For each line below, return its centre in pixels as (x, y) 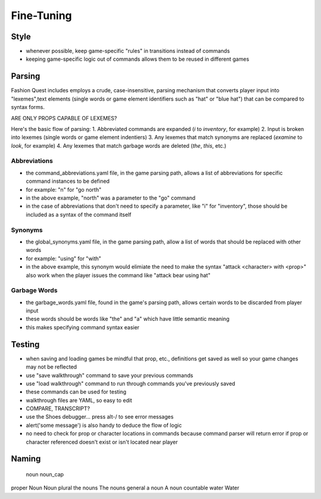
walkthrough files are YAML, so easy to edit (79, 400)
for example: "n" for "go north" (64, 189)
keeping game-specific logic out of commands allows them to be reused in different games (138, 59)
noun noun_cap (45, 475)
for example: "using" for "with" (64, 258)
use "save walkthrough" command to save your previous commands (109, 375)
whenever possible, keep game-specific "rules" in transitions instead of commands (128, 51)
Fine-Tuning (42, 15)
